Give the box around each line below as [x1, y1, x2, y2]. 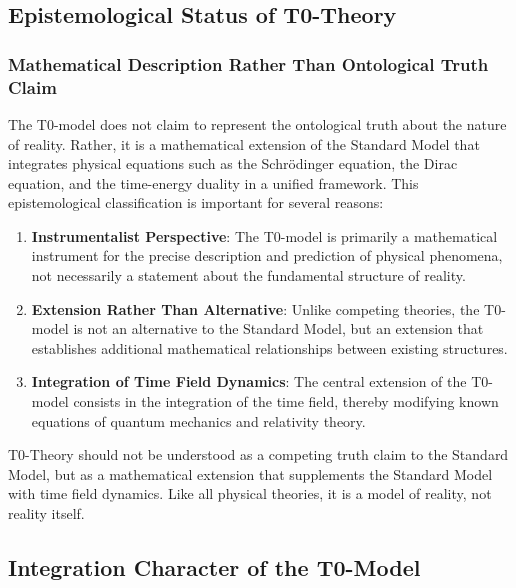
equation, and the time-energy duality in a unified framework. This [8, 172, 419, 193]
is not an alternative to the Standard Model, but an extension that [73, 318, 484, 339]
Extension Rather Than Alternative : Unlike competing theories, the [31, 298, 480, 319]
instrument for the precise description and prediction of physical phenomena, [31, 245, 503, 266]
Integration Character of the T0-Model [8, 552, 421, 582]
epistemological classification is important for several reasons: [8, 192, 384, 213]
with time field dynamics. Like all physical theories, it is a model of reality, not [8, 483, 492, 504]
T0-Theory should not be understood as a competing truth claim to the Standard [8, 444, 509, 465]
